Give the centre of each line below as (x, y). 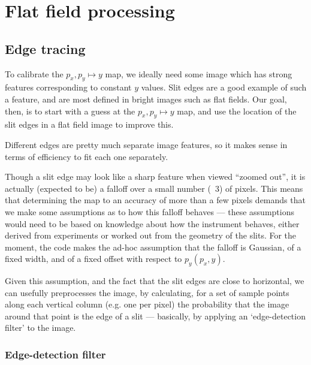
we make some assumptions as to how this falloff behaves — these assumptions (150, 211)
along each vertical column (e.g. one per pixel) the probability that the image (147, 304)
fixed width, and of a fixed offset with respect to (93, 259)
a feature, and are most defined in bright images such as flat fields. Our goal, (146, 99)
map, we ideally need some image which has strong (199, 73)
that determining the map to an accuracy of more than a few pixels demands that (155, 200)
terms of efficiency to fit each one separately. (87, 156)
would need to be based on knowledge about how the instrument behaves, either (152, 223)
